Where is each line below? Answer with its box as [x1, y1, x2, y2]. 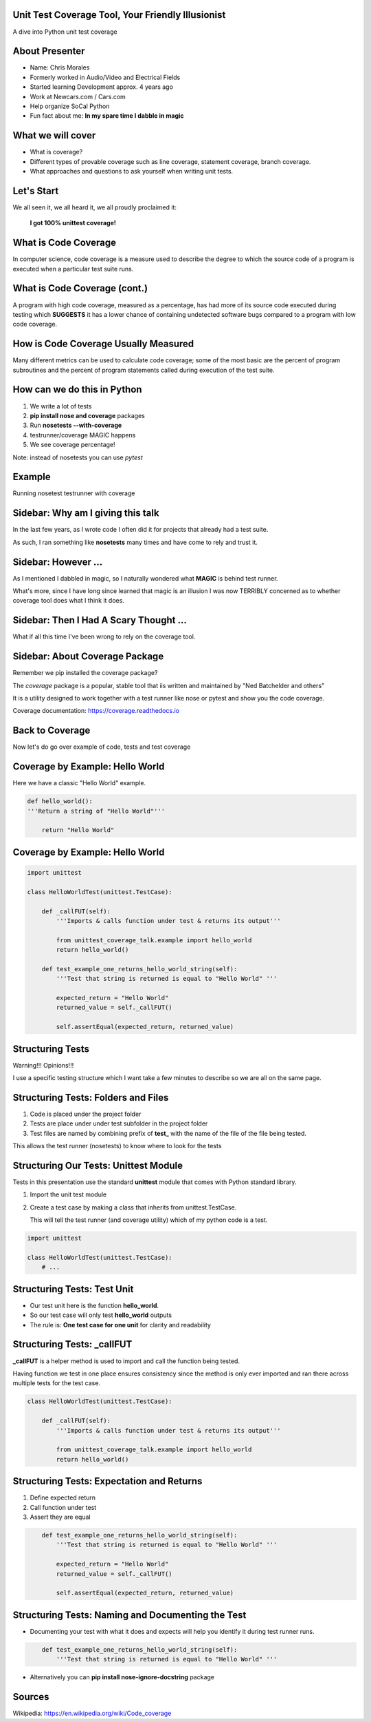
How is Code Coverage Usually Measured [12, 338, 194, 350]
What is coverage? [30, 148, 83, 156]
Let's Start [12, 185, 59, 196]
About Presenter [12, 45, 85, 57]
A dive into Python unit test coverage [12, 28, 117, 36]
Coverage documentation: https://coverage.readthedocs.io [12, 707, 180, 715]
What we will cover [12, 129, 96, 141]
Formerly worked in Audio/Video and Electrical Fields [30, 73, 181, 81]
